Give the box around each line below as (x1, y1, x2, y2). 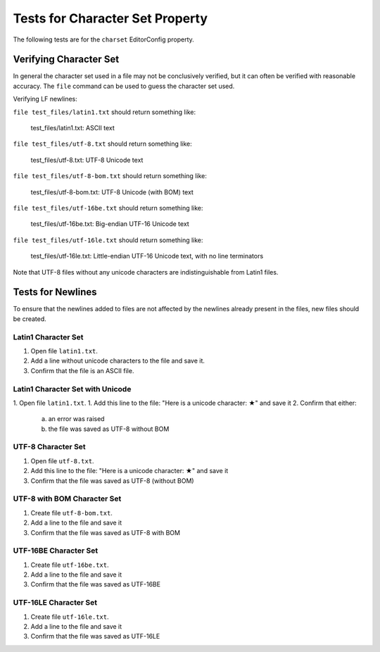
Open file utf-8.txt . (30, 456, 94, 465)
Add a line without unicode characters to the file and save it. (30, 356, 205, 365)
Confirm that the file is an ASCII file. (30, 366, 134, 375)
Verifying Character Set (13, 54, 120, 65)
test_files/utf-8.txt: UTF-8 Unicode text (30, 156, 144, 164)
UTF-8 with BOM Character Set (13, 494, 122, 503)
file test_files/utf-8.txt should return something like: (13, 139, 193, 148)
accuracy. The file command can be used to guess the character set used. (13, 82, 235, 90)
